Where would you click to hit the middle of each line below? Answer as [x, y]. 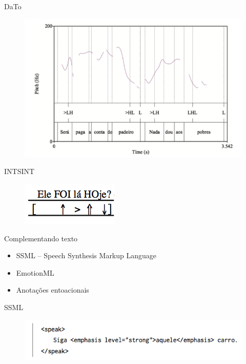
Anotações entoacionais [53, 290]
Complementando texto [41, 238]
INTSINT [19, 171]
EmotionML [35, 272]
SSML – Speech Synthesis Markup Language [86, 255]
